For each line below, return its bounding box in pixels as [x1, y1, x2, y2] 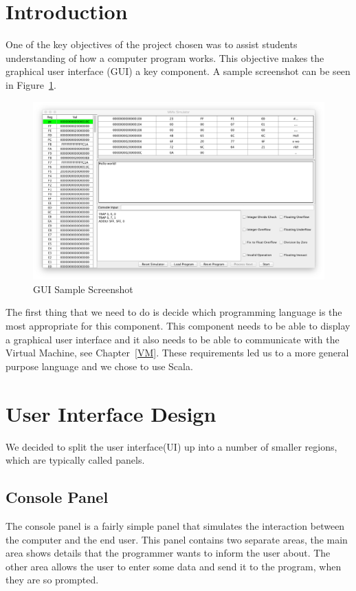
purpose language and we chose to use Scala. [5, 358, 193, 373]
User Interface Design [5, 399, 216, 427]
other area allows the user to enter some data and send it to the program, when [5, 559, 342, 573]
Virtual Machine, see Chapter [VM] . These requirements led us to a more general [5, 345, 349, 360]
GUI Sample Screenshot [33, 281, 133, 296]
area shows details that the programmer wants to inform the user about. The [5, 546, 331, 560]
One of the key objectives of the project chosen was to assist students [5, 37, 298, 52]
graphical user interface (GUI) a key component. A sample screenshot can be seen [5, 64, 351, 78]
